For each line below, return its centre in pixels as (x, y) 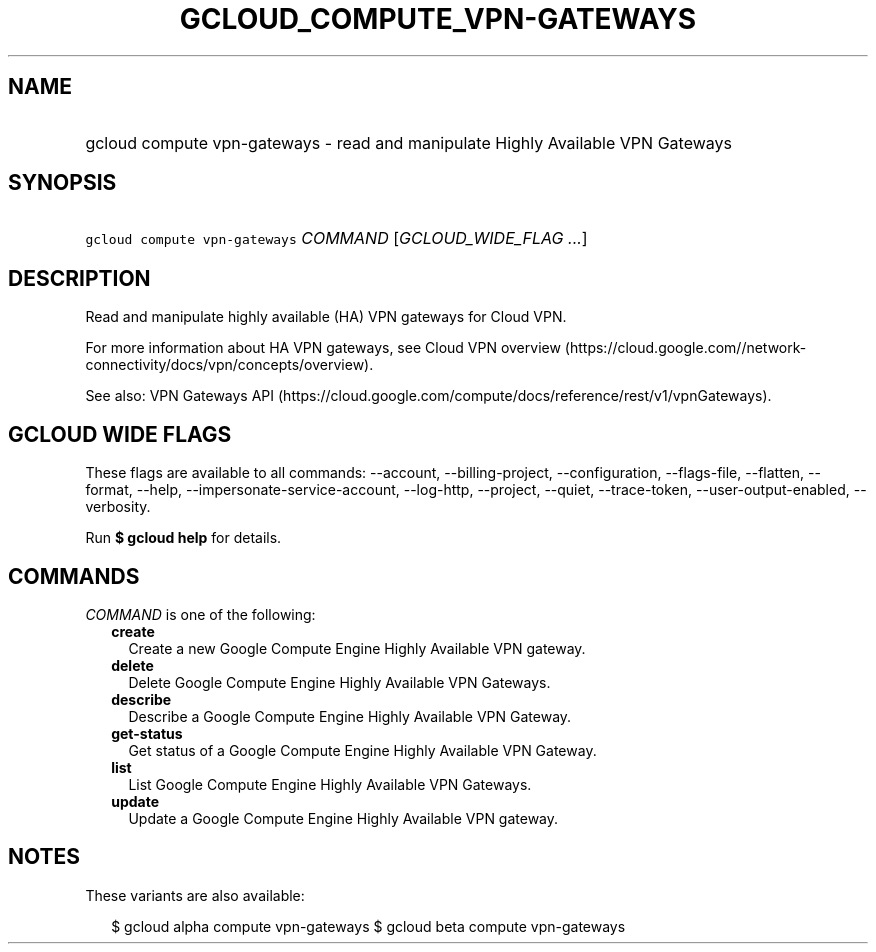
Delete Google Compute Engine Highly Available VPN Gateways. (339, 682)
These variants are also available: (195, 895)
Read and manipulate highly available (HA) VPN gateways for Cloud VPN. (326, 317)
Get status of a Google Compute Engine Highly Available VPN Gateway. (362, 750)
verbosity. (118, 507)
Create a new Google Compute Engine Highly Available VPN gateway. (357, 648)
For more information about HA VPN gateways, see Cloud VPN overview (323, 348)
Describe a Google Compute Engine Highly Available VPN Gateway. (350, 716)
